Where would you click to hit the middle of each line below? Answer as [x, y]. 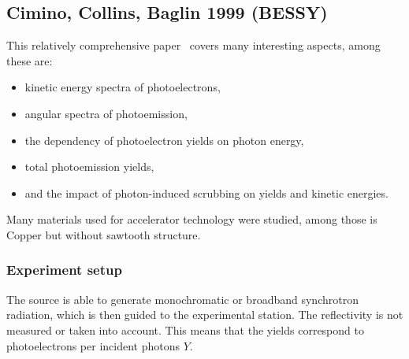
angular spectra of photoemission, [106, 113]
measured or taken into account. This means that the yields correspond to [185, 329]
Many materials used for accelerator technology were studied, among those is [192, 219]
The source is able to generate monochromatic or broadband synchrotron [182, 299]
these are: [30, 60]
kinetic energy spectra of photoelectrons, [123, 87]
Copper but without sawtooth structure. [104, 234]
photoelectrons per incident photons [93, 345]
